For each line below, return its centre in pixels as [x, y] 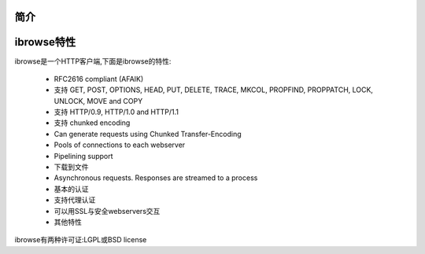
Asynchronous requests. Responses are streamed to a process [156, 178]
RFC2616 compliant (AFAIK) [99, 79]
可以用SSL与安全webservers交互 [107, 211]
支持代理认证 [75, 200]
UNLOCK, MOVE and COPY [98, 101]
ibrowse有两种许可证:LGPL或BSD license [81, 240]
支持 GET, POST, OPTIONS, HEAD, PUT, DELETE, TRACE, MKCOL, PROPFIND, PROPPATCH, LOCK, [214, 90]
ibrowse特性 [45, 42]
